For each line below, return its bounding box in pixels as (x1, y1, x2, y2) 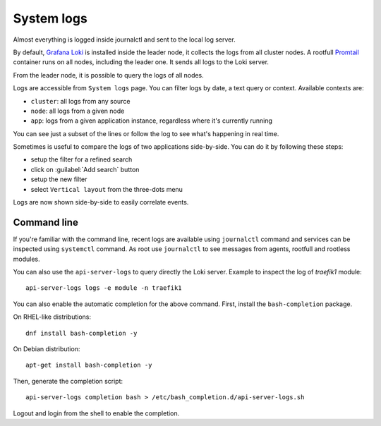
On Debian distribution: (13, 345, 80, 353)
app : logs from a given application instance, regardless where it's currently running (30, 116, 273, 125)
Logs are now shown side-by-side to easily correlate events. (13, 198, 189, 207)
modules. (13, 255, 40, 263)
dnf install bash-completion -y (25, 329, 138, 337)
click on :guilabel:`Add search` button (30, 165, 140, 174)
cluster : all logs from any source (30, 97, 131, 105)
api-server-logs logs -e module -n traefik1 (25, 284, 183, 292)
